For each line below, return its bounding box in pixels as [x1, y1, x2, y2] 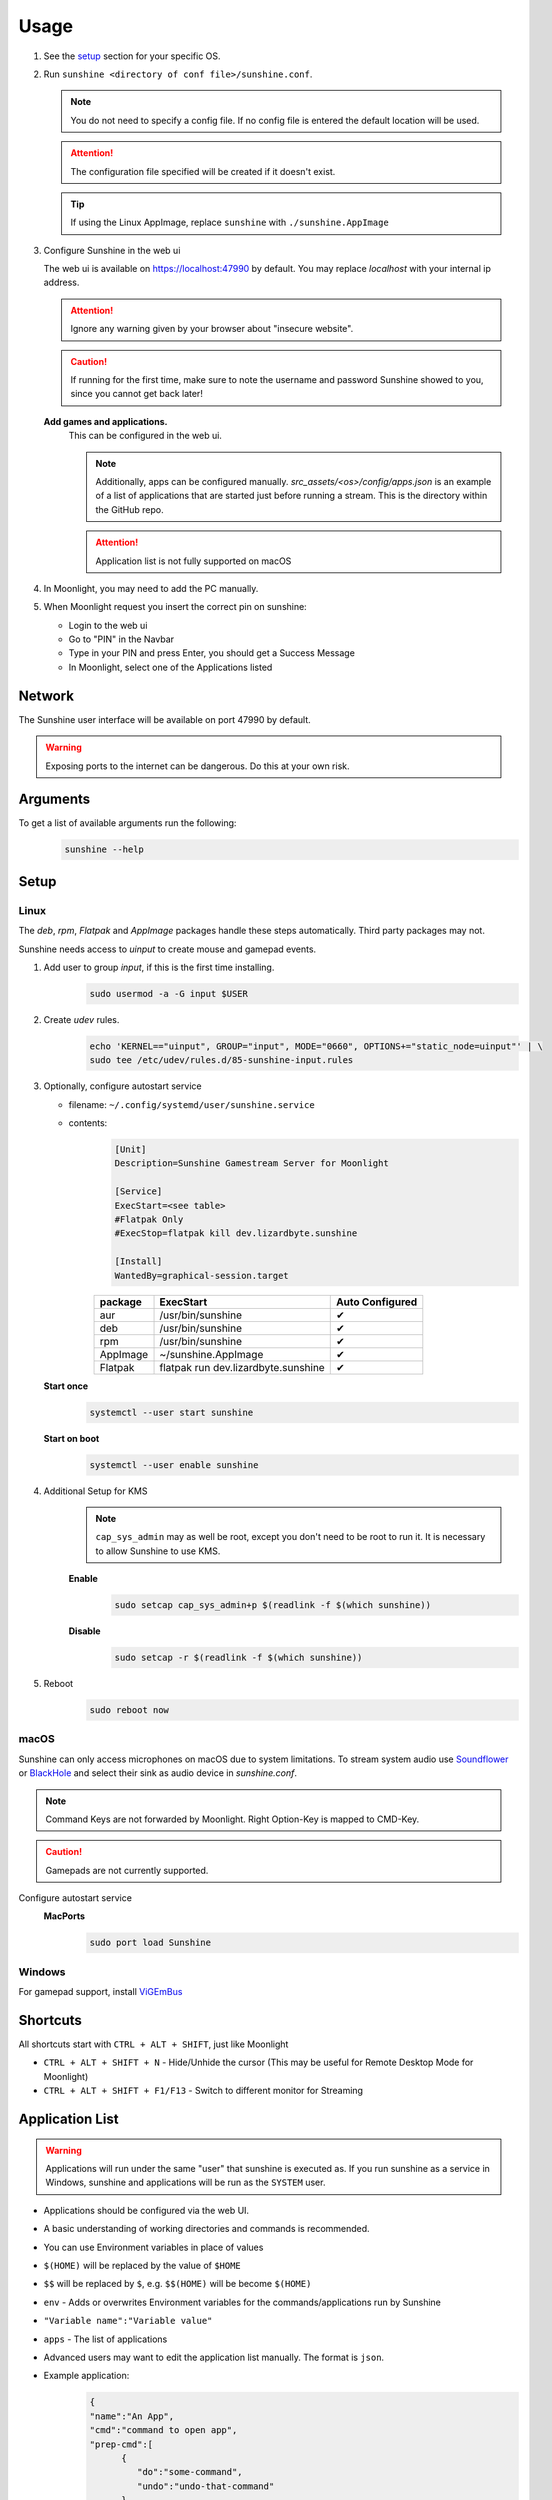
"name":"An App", [89, 2410, 175, 2422]
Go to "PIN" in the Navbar [68, 633, 175, 645]
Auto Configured [335, 1295, 418, 1309]
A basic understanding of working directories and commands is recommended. [43, 2223, 370, 2235]
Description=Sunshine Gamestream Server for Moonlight [114, 1158, 389, 1169]
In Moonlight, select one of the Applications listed [68, 661, 273, 673]
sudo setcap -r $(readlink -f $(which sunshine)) [114, 1652, 363, 1664]
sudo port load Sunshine [89, 1937, 212, 1949]
